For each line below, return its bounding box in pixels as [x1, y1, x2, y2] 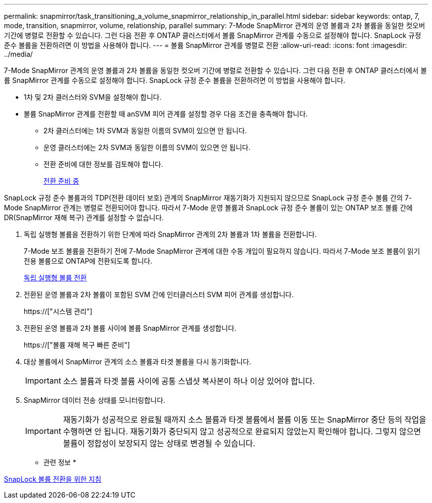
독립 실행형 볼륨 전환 [24, 273, 87, 282]
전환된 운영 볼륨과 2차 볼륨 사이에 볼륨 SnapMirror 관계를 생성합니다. [24, 324, 237, 332]
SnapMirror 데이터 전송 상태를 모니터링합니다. [24, 396, 165, 404]
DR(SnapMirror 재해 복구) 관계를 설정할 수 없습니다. [4, 213, 164, 222]
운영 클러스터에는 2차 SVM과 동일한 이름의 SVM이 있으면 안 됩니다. [43, 143, 251, 152]
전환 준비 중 [43, 177, 79, 185]
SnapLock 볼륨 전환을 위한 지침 [4, 475, 102, 483]
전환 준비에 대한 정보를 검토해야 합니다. [43, 160, 163, 168]
